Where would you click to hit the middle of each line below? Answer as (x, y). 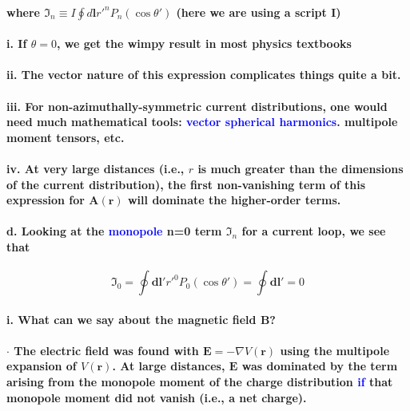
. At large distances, (169, 366)
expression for (46, 200)
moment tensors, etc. (66, 137)
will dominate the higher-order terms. (234, 200)
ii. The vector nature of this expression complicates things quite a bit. (204, 75)
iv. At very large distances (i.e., (96, 168)
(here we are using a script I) (259, 12)
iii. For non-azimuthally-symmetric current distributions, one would (197, 106)
